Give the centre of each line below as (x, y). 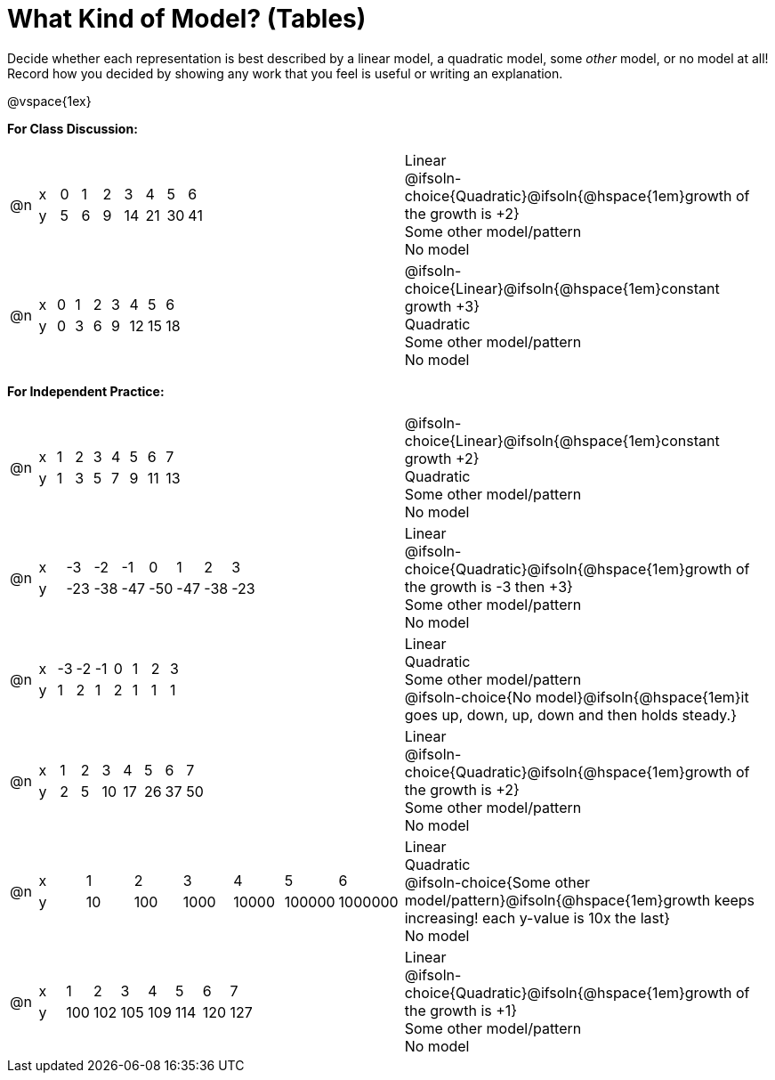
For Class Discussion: (73, 128)
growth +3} (442, 306)
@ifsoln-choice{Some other (497, 882)
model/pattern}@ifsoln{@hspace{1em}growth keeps (580, 900)
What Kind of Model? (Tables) (187, 19)
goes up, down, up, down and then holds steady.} (571, 715)
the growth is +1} (461, 1010)
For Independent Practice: (86, 391)
